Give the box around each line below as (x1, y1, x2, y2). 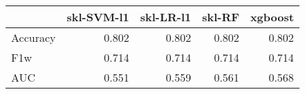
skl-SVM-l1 (66, 9, 129, 25)
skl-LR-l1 (140, 9, 192, 25)
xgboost (250, 9, 294, 25)
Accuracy (11, 30, 56, 45)
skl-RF (202, 9, 239, 25)
